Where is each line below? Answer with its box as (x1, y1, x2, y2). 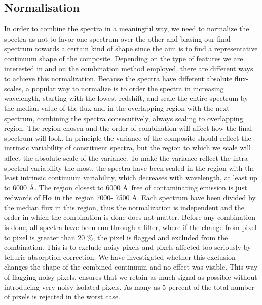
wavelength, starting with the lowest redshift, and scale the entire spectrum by (4, 93, 248, 103)
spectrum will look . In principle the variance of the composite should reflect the (4, 132, 251, 143)
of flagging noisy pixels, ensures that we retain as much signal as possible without (4, 272, 257, 282)
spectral (4, 162, 28, 173)
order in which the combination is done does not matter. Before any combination (4, 212, 255, 222)
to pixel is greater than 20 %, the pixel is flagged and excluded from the (4, 232, 228, 242)
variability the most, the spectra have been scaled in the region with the (30, 162, 255, 173)
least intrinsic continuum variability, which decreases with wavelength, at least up (4, 172, 257, 183)
